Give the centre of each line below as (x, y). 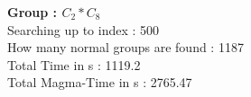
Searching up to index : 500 (84, 29)
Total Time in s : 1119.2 (74, 64)
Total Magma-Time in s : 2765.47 (100, 82)
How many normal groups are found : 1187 (125, 47)
